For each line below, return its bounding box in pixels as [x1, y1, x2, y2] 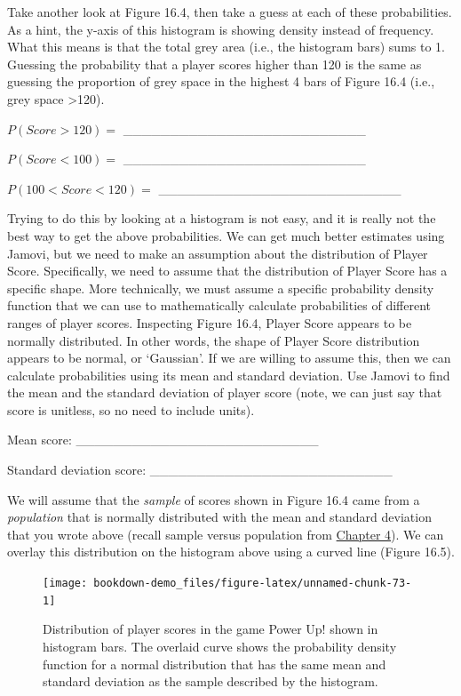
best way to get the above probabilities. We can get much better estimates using [7, 226, 445, 244]
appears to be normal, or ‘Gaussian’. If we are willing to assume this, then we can [7, 348, 451, 367]
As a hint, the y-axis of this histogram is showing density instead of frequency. [7, 20, 434, 38]
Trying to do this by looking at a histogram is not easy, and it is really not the [7, 209, 436, 228]
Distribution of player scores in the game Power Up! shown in [43, 620, 378, 638]
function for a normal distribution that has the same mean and [43, 654, 386, 673]
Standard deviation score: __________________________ [7, 460, 393, 479]
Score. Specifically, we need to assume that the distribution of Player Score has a [7, 261, 448, 280]
